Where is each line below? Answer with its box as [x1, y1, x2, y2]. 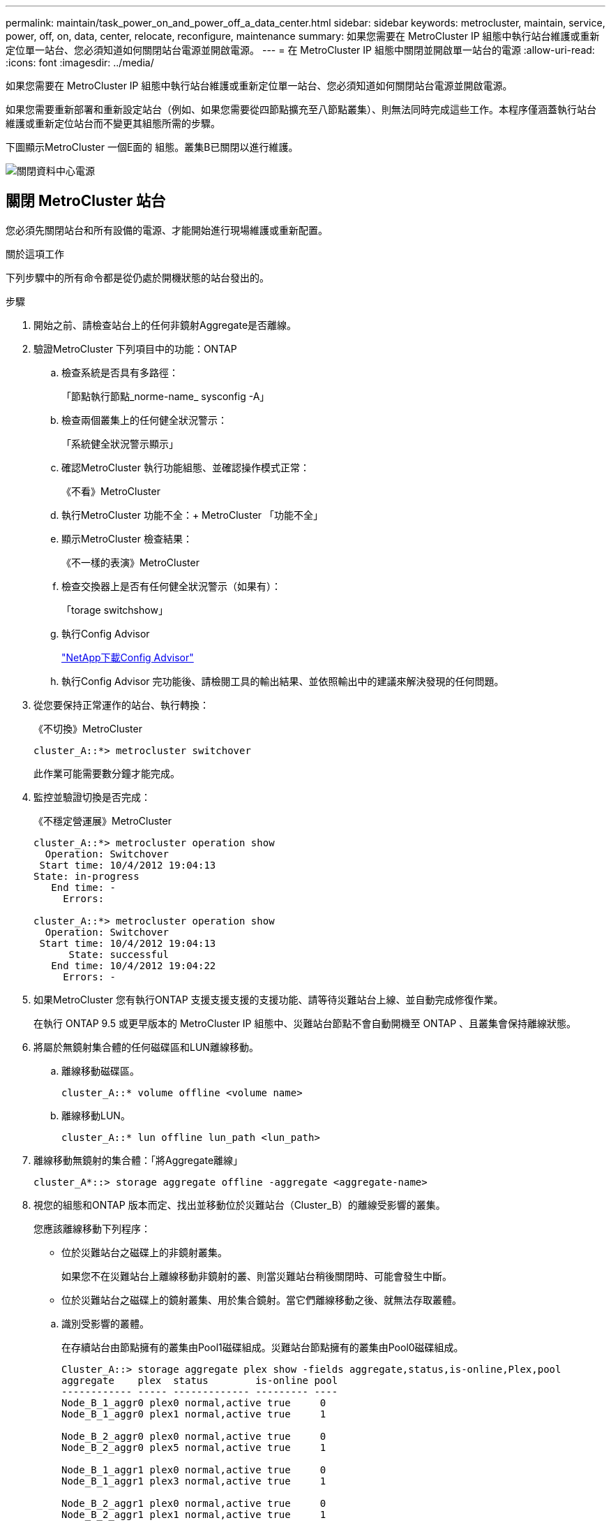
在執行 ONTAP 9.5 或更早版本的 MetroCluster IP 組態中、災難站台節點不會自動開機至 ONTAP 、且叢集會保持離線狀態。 [33, 1017, 577, 1029]
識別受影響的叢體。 [61, 1317, 149, 1329]
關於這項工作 [6, 247, 64, 260]
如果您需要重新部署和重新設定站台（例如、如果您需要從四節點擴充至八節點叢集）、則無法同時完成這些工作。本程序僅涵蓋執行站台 [6, 103, 596, 115]
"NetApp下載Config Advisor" [61, 651, 194, 663]
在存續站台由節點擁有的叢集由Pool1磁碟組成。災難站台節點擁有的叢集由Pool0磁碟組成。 [61, 1341, 464, 1353]
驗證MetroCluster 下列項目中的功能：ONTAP [33, 342, 237, 355]
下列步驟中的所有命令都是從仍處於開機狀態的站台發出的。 [6, 271, 269, 283]
